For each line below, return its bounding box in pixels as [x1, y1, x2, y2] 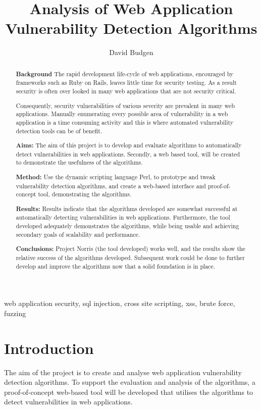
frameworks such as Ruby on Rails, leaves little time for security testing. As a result [16, 78, 237, 87]
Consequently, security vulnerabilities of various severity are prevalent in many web [16, 101, 235, 110]
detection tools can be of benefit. [16, 126, 102, 135]
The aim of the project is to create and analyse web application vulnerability [4, 367, 242, 377]
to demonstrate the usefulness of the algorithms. [16, 158, 143, 167]
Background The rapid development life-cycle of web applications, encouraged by [16, 69, 234, 78]
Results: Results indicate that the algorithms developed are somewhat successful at [16, 204, 238, 213]
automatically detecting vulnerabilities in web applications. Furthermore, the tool [16, 213, 230, 222]
